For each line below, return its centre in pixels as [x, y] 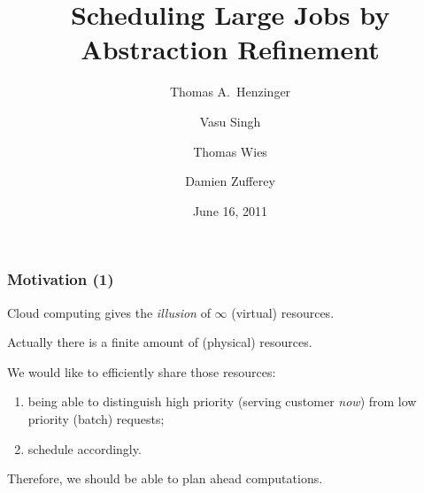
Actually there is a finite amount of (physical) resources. [160, 342]
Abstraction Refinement [230, 49]
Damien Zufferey [230, 181]
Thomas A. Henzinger [230, 92]
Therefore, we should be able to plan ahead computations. [165, 478]
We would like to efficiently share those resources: [142, 371]
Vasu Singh [230, 121]
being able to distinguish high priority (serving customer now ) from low [222, 401]
